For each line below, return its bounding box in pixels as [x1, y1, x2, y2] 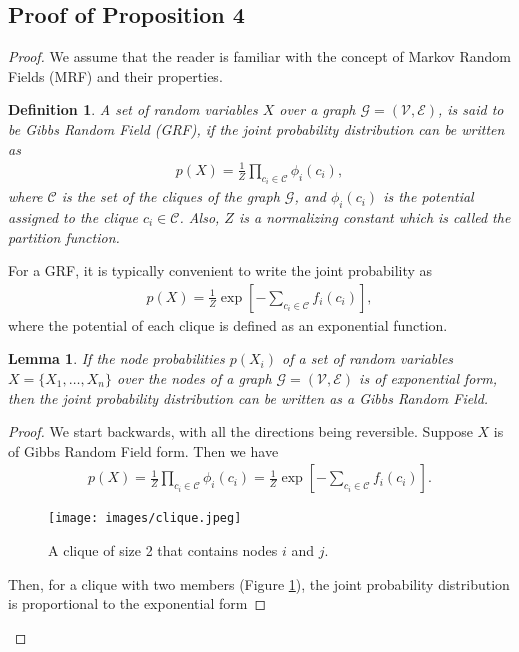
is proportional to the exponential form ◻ [8, 593, 267, 614]
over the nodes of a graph [116, 367, 272, 388]
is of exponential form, [359, 367, 498, 388]
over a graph [279, 99, 356, 120]
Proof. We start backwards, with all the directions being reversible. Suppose [8, 421, 473, 442]
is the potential [383, 186, 474, 207]
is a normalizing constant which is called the [238, 206, 511, 227]
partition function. [8, 226, 120, 247]
